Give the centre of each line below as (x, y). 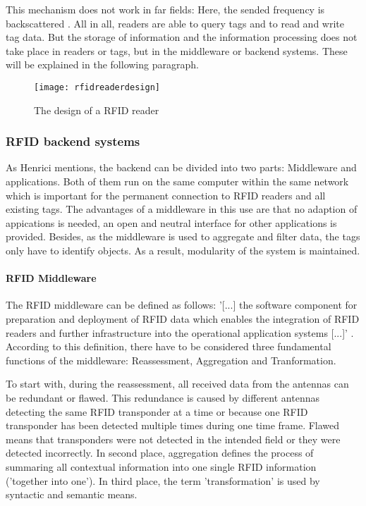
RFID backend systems (73, 141)
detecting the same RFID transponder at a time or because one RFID (157, 411)
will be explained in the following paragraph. (102, 64)
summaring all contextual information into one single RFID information (161, 466)
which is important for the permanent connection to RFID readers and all (166, 195)
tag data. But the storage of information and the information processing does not (182, 37)
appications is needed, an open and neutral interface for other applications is (171, 222)
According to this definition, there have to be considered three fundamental (169, 346)
